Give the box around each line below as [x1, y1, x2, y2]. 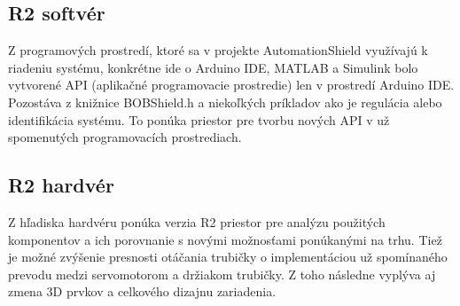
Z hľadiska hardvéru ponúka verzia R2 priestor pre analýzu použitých [8, 212, 386, 231]
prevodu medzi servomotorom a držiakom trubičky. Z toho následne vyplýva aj [8, 264, 436, 283]
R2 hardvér [8, 171, 114, 199]
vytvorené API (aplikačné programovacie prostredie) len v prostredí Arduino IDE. [8, 75, 455, 94]
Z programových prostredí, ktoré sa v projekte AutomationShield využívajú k [8, 41, 428, 59]
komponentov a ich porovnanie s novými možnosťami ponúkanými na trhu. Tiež [8, 230, 442, 248]
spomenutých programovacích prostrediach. [8, 128, 242, 146]
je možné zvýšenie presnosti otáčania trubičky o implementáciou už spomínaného [8, 247, 448, 266]
